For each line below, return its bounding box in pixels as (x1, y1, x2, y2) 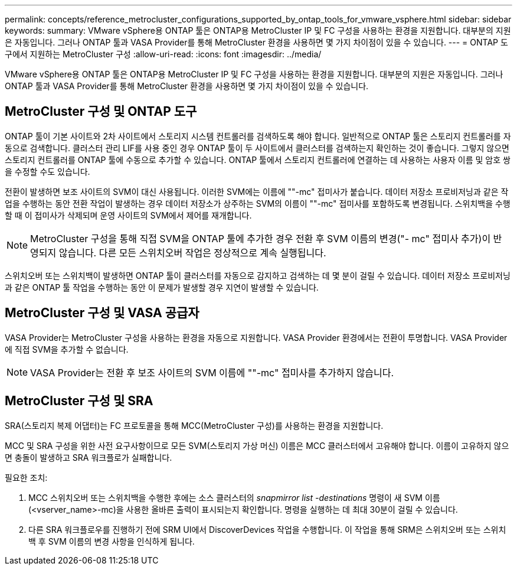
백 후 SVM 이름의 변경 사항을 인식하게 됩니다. (28, 536, 195, 546)
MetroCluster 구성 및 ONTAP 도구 (5, 104, 197, 119)
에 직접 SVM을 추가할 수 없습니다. (5, 344, 129, 354)
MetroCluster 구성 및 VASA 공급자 (5, 305, 199, 321)
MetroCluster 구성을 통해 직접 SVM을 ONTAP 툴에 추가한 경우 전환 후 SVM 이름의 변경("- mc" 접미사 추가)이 (30, 232, 491, 245)
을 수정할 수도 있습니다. (5, 166, 90, 177)
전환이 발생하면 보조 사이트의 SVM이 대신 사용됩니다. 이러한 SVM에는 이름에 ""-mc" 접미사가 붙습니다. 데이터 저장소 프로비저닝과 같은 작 (5, 186, 509, 197)
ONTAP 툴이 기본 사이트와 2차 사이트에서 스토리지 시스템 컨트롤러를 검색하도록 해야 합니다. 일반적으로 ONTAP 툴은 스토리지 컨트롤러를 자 (5, 131, 511, 141)
